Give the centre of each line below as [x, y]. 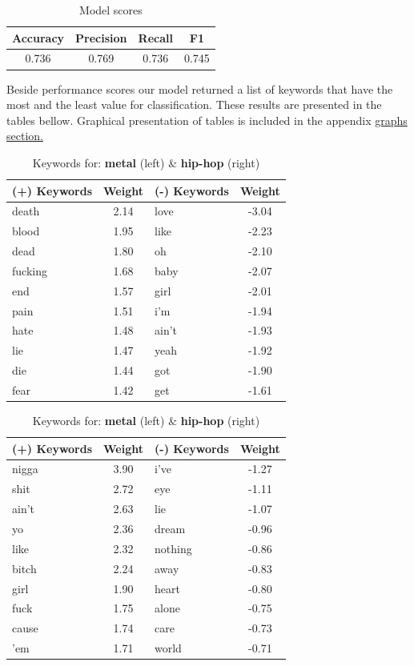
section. [25, 136]
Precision [101, 37]
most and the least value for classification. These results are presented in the [194, 104]
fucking [30, 270]
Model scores [111, 10]
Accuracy [38, 37]
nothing [173, 548]
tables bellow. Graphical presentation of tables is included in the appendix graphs [207, 120]
